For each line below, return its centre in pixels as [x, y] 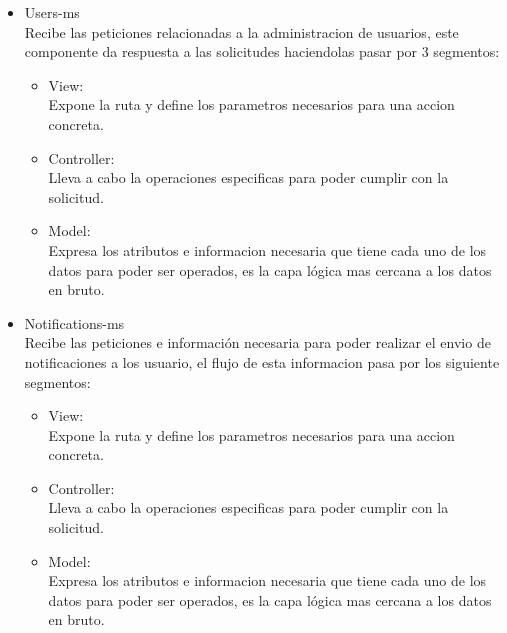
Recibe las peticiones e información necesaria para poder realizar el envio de [257, 342]
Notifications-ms [74, 322]
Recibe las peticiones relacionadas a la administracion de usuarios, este [241, 31]
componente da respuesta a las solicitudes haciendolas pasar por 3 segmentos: [262, 51]
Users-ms [52, 12]
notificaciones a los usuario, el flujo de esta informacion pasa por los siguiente [262, 361]
